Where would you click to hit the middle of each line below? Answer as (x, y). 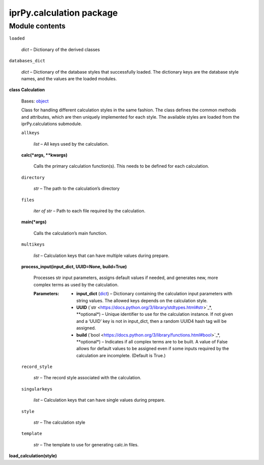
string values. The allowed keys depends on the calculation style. (142, 300)
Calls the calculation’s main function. (70, 233)
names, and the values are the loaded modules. (69, 78)
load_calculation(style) (33, 456)
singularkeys (37, 389)
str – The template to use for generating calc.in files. (86, 444)
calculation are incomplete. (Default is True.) (121, 355)
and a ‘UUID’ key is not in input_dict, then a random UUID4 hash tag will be (152, 321)
